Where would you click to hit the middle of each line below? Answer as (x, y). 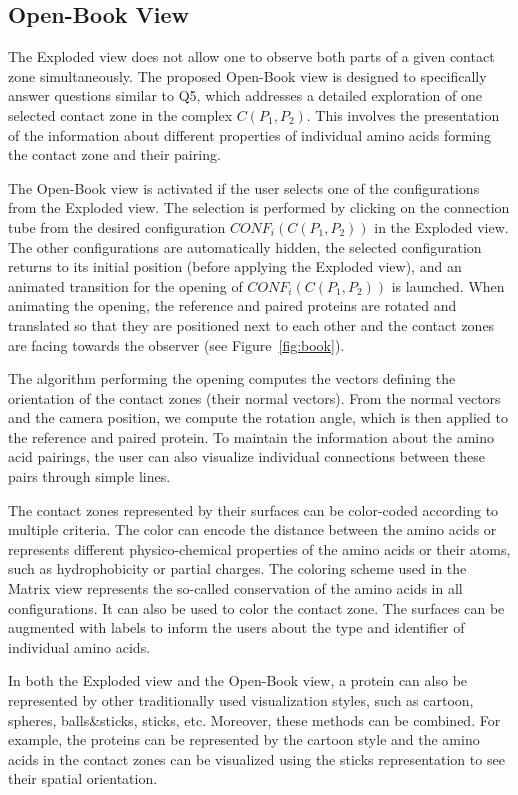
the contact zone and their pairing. (114, 154)
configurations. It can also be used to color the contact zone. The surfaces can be (256, 607)
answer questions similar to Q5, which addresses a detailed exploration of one (245, 95)
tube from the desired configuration (117, 226)
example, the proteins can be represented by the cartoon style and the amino (244, 739)
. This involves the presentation (403, 114)
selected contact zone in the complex (120, 114)
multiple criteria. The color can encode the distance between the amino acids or (252, 529)
